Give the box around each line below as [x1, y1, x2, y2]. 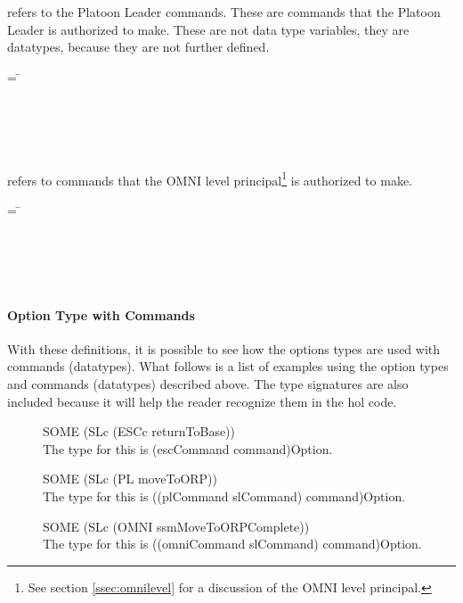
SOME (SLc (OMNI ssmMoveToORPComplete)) [43, 516, 310, 535]
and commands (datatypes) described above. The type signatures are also [7, 374, 409, 392]
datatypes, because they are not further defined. [7, 37, 270, 56]
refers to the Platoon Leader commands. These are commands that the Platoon [7, 3, 441, 21]
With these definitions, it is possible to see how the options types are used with [7, 339, 441, 358]
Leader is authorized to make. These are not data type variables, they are [7, 20, 410, 38]
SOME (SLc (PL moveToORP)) [43, 469, 218, 488]
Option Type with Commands [7, 305, 195, 324]
